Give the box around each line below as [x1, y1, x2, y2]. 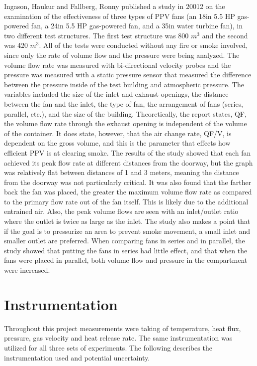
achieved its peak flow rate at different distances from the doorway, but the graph [4, 157, 253, 168]
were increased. [4, 265, 50, 275]
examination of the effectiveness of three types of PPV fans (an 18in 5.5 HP [4, 10, 235, 21]
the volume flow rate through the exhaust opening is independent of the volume [4, 118, 247, 129]
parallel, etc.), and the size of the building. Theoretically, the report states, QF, [4, 108, 247, 119]
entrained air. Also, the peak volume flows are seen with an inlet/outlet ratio [4, 206, 239, 216]
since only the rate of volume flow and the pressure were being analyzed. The [4, 49, 240, 60]
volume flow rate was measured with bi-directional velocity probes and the [4, 59, 231, 70]
